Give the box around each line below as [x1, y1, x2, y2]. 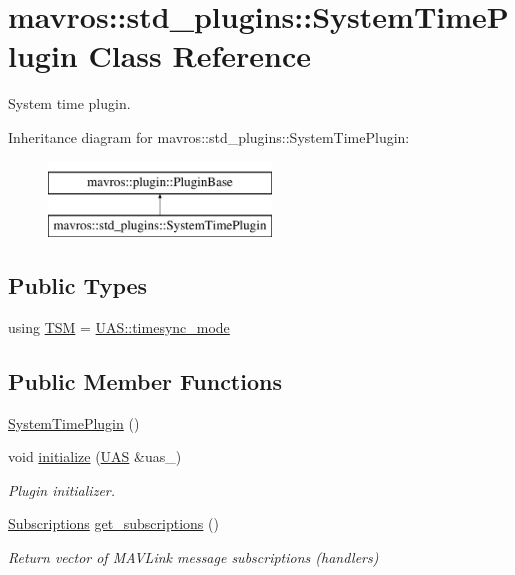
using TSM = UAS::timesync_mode [8, 316, 230, 337]
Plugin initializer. [8, 479, 116, 500]
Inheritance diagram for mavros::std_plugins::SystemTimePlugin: [8, 126, 410, 147]
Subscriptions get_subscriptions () [8, 513, 219, 534]
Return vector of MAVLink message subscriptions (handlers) [8, 547, 379, 568]
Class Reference [88, 35, 311, 76]
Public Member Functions [8, 365, 282, 396]
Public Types [8, 270, 148, 301]
